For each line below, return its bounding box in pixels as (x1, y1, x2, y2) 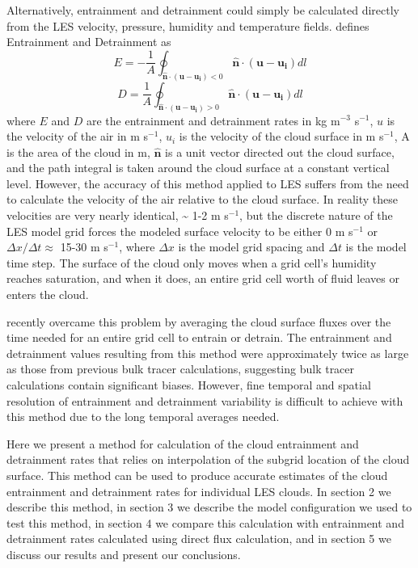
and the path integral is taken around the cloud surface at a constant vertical (6, 159, 390, 176)
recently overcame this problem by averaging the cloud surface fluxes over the (6, 313, 391, 330)
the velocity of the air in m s (6, 128, 149, 145)
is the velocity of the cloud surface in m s (179, 128, 384, 145)
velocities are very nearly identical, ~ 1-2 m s (6, 207, 229, 224)
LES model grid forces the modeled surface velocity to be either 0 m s (6, 222, 353, 239)
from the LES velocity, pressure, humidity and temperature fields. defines (6, 17, 369, 34)
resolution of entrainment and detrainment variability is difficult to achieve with (6, 392, 403, 409)
